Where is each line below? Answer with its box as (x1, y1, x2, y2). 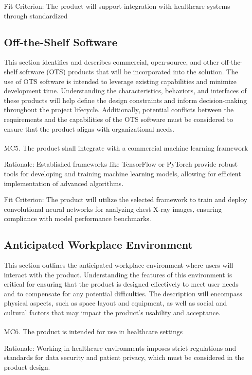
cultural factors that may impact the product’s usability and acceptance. (4, 307, 221, 318)
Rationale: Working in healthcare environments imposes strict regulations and (4, 342, 236, 353)
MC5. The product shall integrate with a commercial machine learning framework (4, 142, 248, 153)
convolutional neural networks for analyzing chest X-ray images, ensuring (4, 204, 222, 214)
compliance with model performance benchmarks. (4, 213, 151, 223)
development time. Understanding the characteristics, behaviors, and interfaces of (4, 85, 247, 96)
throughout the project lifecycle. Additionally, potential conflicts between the (4, 104, 234, 115)
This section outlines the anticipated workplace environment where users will (4, 260, 234, 270)
